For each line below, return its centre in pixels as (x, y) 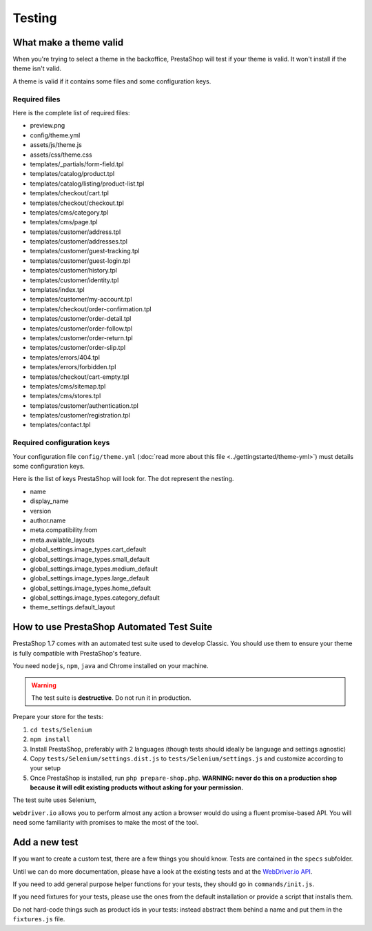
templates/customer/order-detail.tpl (81, 319)
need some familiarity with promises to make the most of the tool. (106, 823)
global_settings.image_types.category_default (95, 598)
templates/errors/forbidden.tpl (73, 367)
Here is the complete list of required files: (71, 112)
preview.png (48, 126)
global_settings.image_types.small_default (90, 559)
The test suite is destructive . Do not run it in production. (111, 698)
